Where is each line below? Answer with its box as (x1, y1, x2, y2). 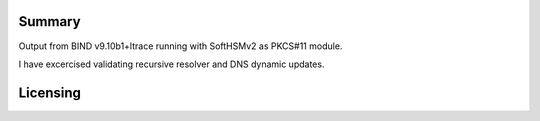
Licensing (18, 84, 82, 101)
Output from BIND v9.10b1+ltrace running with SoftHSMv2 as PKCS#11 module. (18, 40, 343, 52)
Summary (18, 13, 81, 30)
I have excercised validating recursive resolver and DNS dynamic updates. (18, 58, 325, 70)
